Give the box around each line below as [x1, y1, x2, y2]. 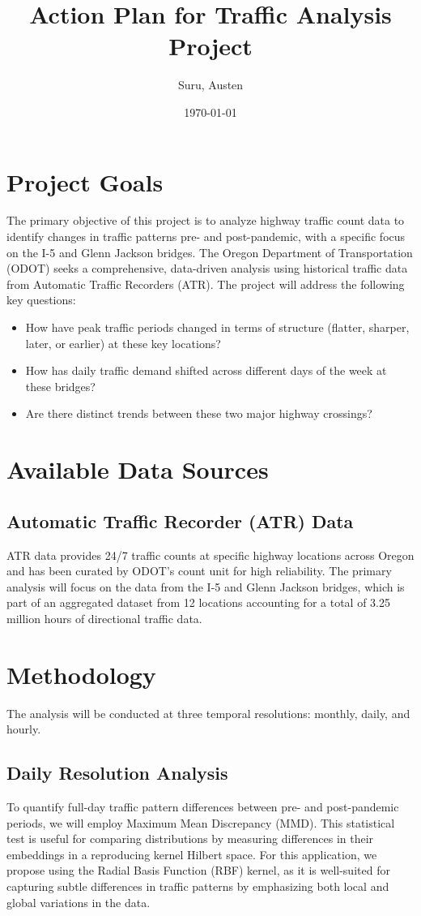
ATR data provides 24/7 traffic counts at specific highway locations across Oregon [6, 546, 415, 563]
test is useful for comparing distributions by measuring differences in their [6, 830, 374, 847]
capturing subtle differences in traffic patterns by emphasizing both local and [6, 878, 389, 894]
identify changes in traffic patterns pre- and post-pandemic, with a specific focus [6, 228, 406, 245]
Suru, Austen [177, 76, 244, 93]
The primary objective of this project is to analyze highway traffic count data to [6, 212, 405, 229]
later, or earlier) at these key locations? [25, 334, 221, 351]
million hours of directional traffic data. [6, 609, 202, 626]
